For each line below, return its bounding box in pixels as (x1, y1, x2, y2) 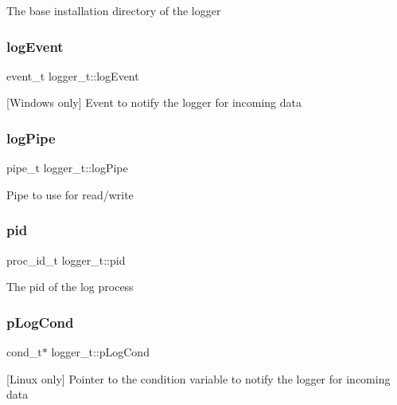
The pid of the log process (6, 278, 134, 295)
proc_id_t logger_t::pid (6, 251, 126, 268)
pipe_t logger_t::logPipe (6, 159, 128, 176)
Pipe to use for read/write (6, 186, 134, 202)
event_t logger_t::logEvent (6, 67, 139, 84)
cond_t (6, 344, 42, 360)
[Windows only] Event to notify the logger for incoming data (6, 94, 302, 111)
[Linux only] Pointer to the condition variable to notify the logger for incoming (6, 370, 391, 387)
